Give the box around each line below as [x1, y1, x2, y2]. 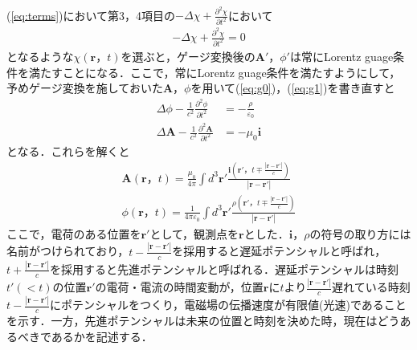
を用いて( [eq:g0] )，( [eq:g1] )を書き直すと [190, 79, 395, 96]
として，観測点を [149, 225, 239, 242]
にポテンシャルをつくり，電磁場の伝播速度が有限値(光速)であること [50, 296, 407, 313]
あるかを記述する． [51, 328, 153, 344]
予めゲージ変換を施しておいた [6, 79, 163, 96]
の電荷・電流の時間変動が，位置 [95, 279, 264, 295]
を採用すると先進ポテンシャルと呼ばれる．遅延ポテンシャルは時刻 [50, 260, 399, 277]
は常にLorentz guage [289, 48, 394, 65]
